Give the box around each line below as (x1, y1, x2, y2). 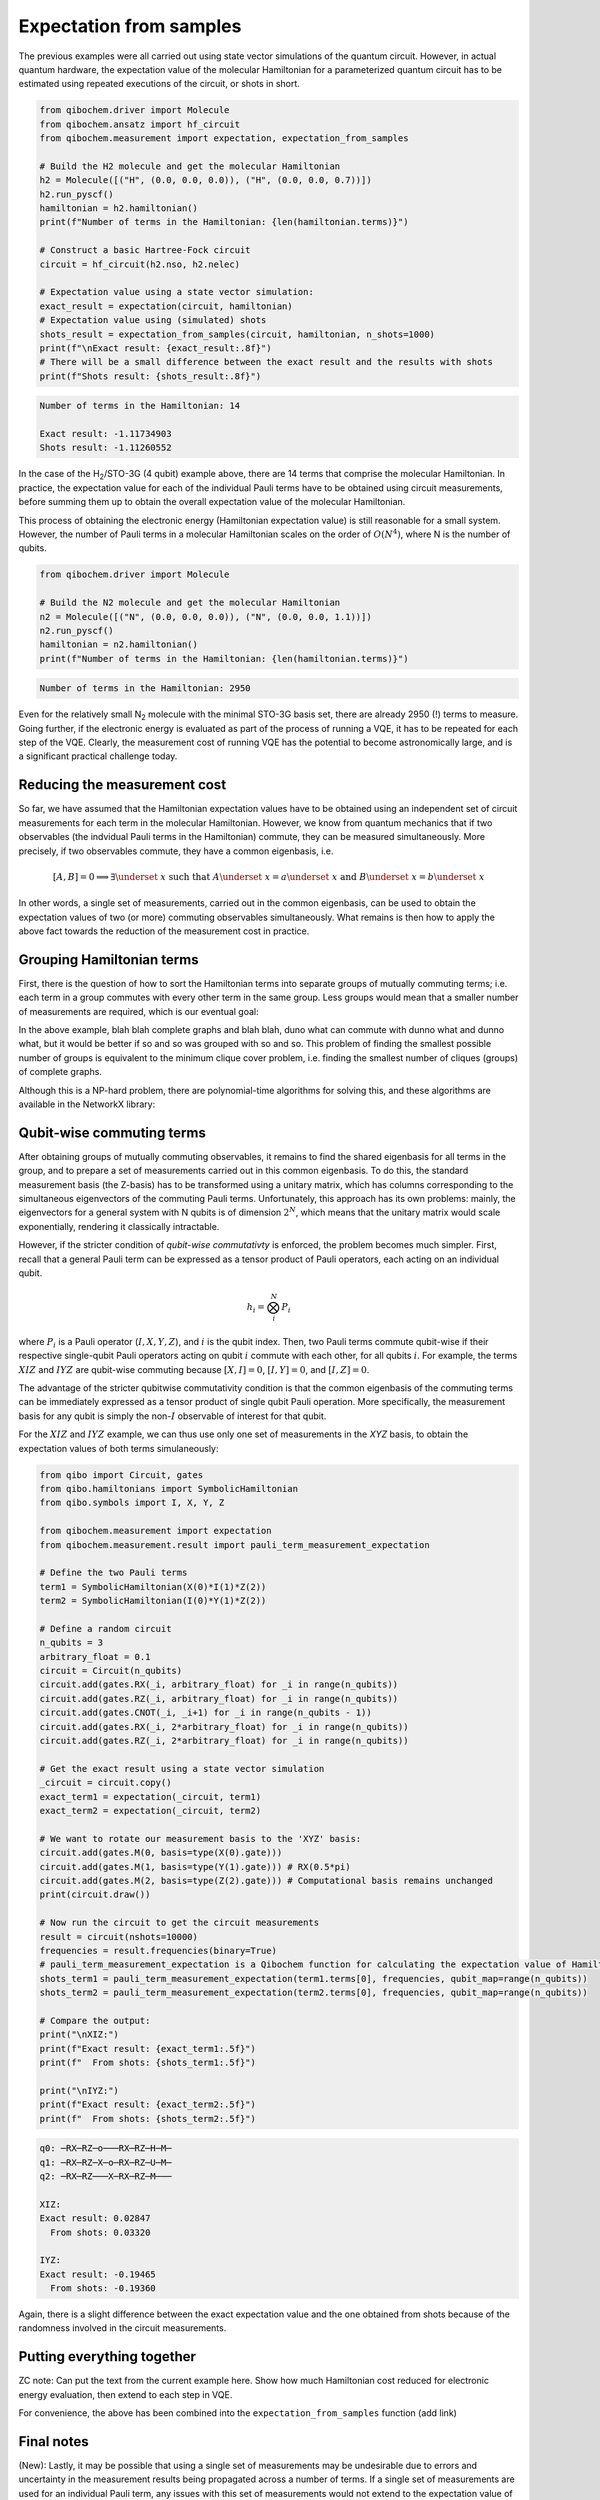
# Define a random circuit (39, 1623, 172, 1634)
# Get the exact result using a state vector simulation (39, 1763, 325, 1774)
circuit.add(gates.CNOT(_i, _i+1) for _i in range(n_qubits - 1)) (39, 1707, 372, 1719)
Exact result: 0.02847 (39, 2213, 151, 2224)
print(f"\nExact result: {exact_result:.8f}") (39, 342, 272, 354)
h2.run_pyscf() (39, 188, 114, 200)
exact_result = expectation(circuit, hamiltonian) (39, 300, 294, 312)
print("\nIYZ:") (39, 2085, 120, 2096)
